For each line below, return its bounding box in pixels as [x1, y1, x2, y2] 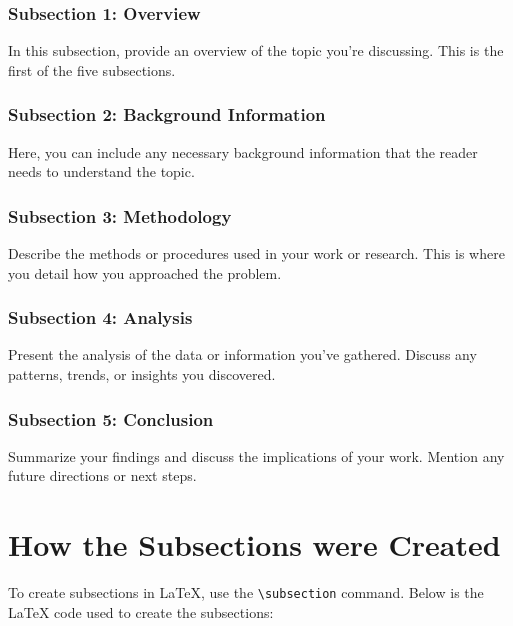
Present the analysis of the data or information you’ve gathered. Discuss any [8, 344, 477, 365]
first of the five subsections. [8, 59, 176, 80]
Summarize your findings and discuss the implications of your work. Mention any [8, 445, 505, 466]
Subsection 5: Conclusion [8, 406, 214, 431]
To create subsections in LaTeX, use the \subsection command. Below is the [8, 582, 484, 603]
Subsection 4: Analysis [8, 305, 193, 330]
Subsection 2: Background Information [8, 102, 326, 127]
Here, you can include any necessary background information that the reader [8, 141, 478, 162]
